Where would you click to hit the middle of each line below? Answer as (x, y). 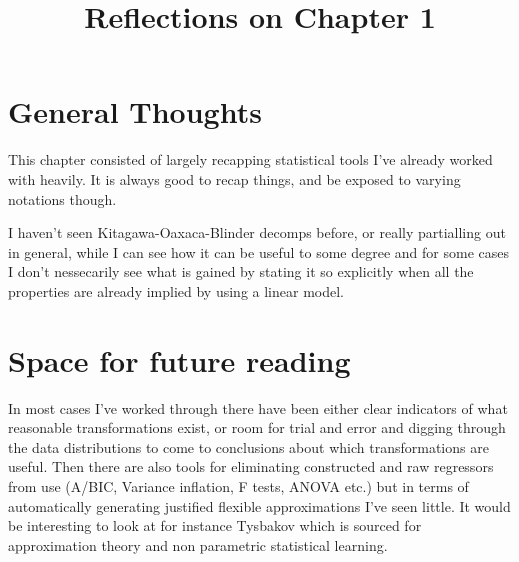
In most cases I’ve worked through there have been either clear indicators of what (258, 407)
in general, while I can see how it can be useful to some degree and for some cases (258, 251)
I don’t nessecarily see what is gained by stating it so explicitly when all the (241, 271)
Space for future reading (179, 359)
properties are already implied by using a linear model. (176, 290)
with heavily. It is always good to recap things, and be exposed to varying (234, 178)
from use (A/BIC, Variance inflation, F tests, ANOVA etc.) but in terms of (238, 485)
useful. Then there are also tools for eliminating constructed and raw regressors (251, 466)
